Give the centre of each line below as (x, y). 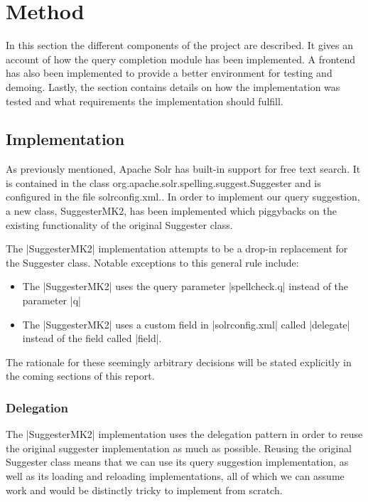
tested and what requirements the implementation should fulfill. (145, 101)
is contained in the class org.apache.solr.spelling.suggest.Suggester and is (163, 182)
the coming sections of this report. (80, 376)
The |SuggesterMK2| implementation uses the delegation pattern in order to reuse (184, 434)
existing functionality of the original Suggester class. (119, 224)
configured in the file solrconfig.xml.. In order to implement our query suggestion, (183, 197)
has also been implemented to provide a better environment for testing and (169, 73)
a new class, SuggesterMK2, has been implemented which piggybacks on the (171, 211)
